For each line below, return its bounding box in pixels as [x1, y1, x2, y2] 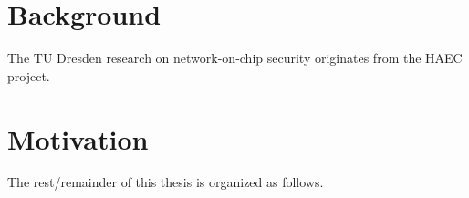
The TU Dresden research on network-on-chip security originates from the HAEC [7, 48, 463, 68]
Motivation [7, 120, 149, 157]
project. [7, 66, 50, 85]
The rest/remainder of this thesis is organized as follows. [7, 172, 324, 192]
